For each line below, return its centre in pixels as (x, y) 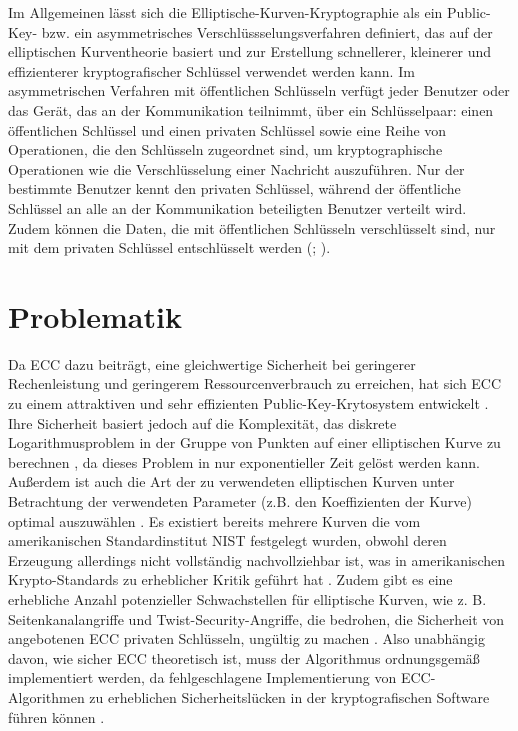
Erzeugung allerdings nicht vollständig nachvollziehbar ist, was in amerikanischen (256, 559)
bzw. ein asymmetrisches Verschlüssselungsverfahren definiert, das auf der (267, 31)
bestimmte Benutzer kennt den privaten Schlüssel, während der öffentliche (234, 188)
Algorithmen (46, 696)
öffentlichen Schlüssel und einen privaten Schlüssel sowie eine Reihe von (227, 129)
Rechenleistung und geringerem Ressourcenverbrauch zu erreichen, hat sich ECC (255, 383)
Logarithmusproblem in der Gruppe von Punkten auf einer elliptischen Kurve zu (254, 442)
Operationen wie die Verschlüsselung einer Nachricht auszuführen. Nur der (236, 168)
